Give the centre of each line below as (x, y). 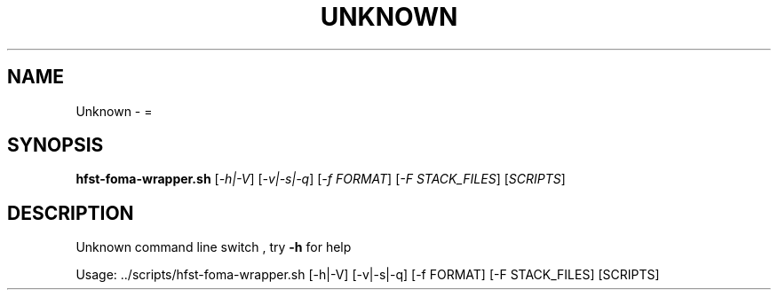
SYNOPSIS (56, 145)
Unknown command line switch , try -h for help (214, 247)
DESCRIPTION (71, 213)
